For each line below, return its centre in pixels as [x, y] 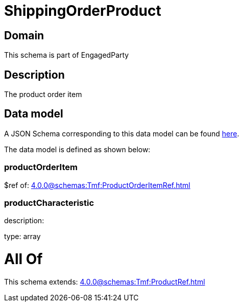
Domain [24, 35]
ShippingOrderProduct [83, 11]
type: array [22, 237]
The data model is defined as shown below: [77, 149]
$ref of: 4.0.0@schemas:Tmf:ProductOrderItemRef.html [97, 185]
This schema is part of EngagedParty [67, 55]
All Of [23, 259]
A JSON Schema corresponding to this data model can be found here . [122, 133]
